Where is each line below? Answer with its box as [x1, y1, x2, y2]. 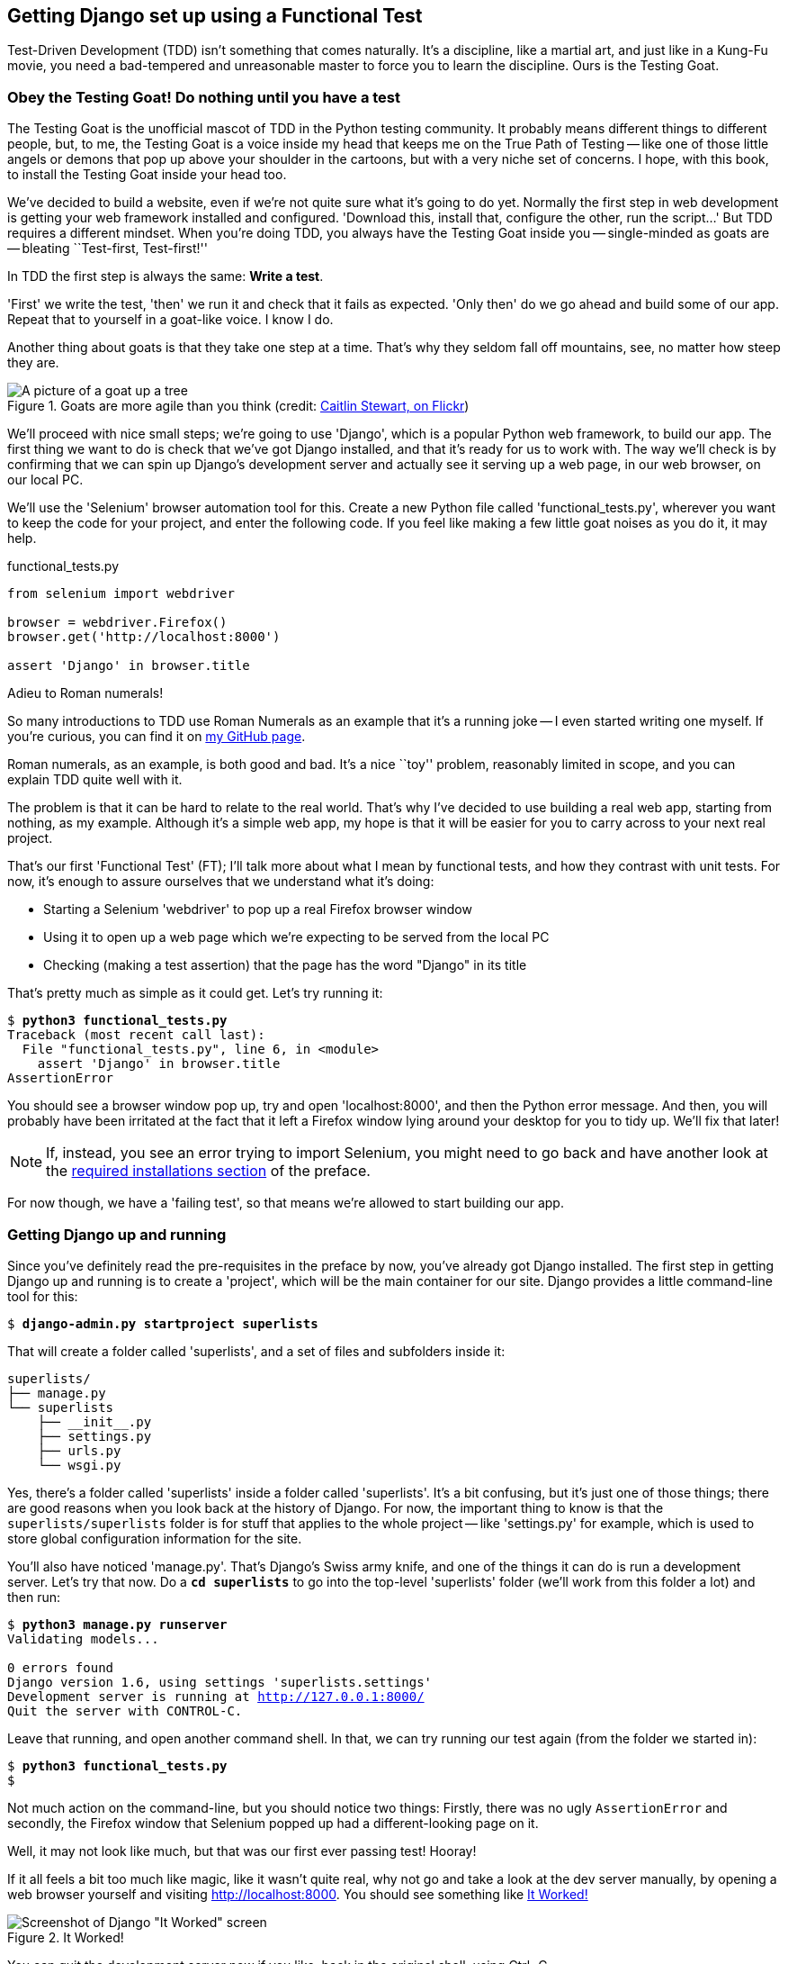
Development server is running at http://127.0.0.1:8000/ [7, 1688, 425, 1704]
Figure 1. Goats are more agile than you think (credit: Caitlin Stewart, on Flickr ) [7, 398, 470, 414]
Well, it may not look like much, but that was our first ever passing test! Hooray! [7, 1842, 477, 1859]
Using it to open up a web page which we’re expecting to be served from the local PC [43, 929, 550, 946]
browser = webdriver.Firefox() [7, 615, 228, 630]
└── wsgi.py [37, 1457, 121, 1472]
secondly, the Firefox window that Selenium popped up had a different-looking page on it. [7, 1815, 539, 1831]
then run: [7, 1588, 61, 1605]
